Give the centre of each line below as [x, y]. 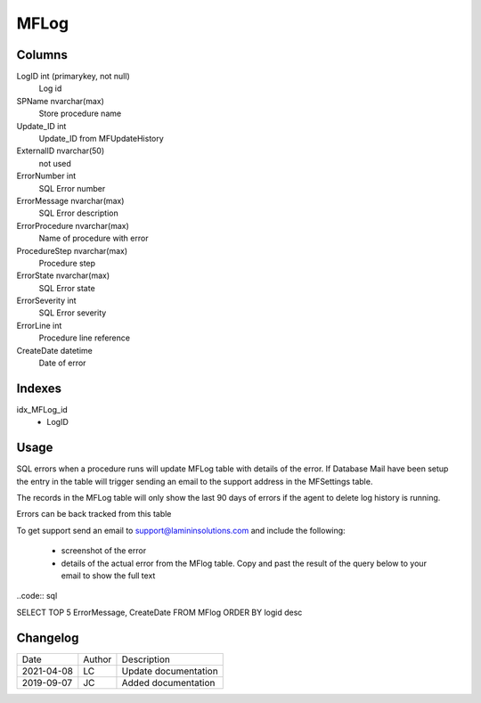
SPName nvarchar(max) [60, 101]
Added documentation [168, 683]
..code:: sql [37, 596]
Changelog [48, 638]
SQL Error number [72, 188]
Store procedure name [80, 114]
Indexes [39, 388]
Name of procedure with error [94, 238]
